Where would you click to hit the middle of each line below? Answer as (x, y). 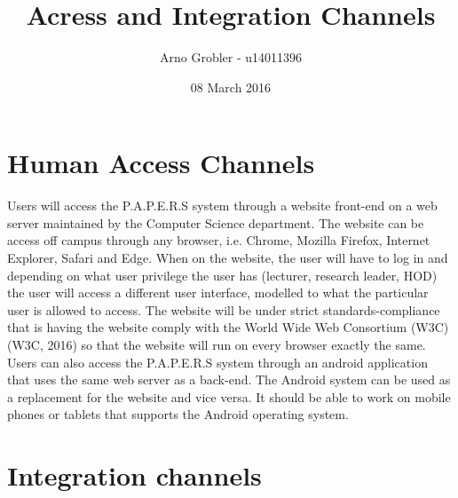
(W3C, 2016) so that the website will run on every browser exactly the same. (217, 344)
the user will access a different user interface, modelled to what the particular (218, 292)
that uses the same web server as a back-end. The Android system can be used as (229, 379)
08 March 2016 (231, 87)
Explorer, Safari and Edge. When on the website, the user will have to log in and (228, 258)
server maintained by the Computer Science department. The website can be (216, 222)
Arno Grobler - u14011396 (231, 57)
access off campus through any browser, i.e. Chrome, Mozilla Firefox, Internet (219, 240)
